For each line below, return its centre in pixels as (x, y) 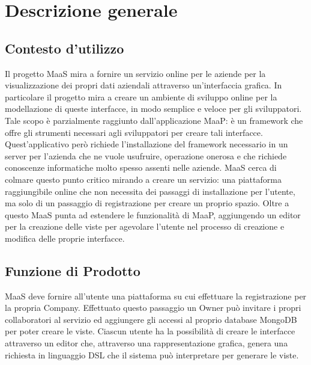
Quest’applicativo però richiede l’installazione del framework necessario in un (146, 144)
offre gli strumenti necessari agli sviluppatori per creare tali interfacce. (134, 132)
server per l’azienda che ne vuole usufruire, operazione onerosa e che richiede (146, 155)
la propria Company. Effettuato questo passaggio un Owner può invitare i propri (153, 308)
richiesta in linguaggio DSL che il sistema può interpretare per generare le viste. (152, 354)
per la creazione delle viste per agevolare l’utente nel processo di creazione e (145, 226)
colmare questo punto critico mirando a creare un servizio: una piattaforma (143, 179)
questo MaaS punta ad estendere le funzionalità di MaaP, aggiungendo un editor (153, 214)
